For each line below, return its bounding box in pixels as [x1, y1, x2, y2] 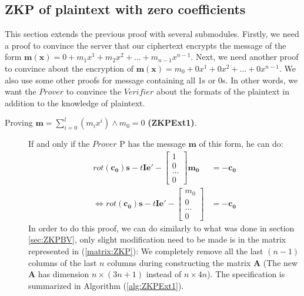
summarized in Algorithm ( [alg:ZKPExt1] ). [28, 279, 184, 291]
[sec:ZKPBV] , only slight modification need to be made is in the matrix [28, 233, 286, 245]
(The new [263, 256, 298, 268]
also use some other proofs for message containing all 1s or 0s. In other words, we [5, 73, 298, 86]
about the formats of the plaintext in [156, 85, 289, 97]
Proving [5, 116, 33, 129]
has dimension [38, 268, 89, 280]
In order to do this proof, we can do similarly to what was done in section [28, 221, 295, 234]
